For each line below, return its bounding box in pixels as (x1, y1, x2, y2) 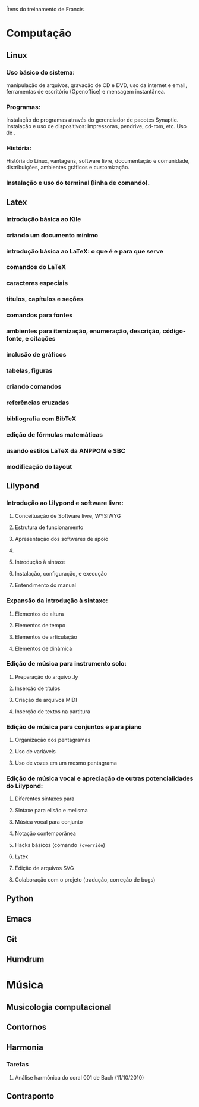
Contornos (6, 1022, 47, 1032)
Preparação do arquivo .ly (14, 673, 78, 680)
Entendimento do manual (14, 582, 76, 589)
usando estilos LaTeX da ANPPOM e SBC (6, 446, 126, 454)
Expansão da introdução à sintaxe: (6, 596, 108, 605)
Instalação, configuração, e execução (14, 570, 108, 577)
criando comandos (6, 382, 62, 391)
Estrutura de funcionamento (14, 524, 84, 531)
